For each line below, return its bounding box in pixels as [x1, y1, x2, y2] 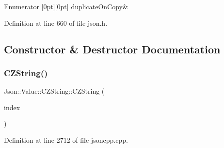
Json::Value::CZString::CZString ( [4, 86, 105, 96]
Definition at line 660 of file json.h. [4, 17, 108, 28]
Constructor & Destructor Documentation [4, 41, 221, 56]
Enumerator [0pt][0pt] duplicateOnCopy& [4, 1, 128, 11]
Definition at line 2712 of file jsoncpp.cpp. [4, 134, 128, 145]
